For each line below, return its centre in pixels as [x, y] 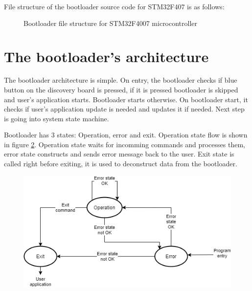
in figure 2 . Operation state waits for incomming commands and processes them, [125, 144]
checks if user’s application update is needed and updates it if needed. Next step [124, 109]
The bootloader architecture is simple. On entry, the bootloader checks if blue [121, 80]
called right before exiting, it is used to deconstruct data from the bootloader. [121, 164]
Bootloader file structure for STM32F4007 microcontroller [111, 23]
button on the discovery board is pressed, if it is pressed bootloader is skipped [121, 89]
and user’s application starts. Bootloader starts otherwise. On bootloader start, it [126, 99]
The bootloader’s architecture [106, 56]
